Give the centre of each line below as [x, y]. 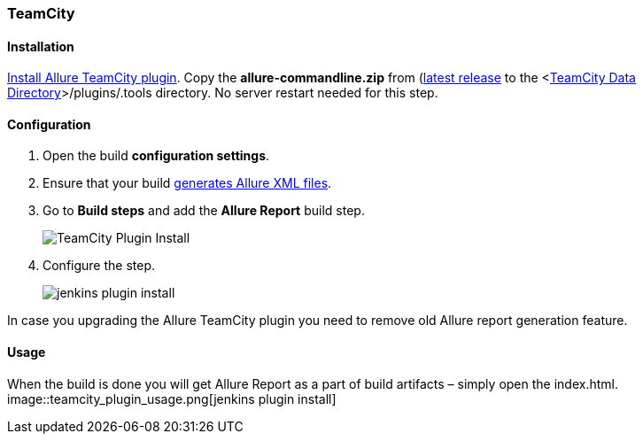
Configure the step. [99, 266]
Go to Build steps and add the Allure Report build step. [204, 211]
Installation [41, 46]
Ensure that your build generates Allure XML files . [187, 183]
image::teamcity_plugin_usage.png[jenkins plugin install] [172, 398]
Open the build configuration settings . [156, 156]
